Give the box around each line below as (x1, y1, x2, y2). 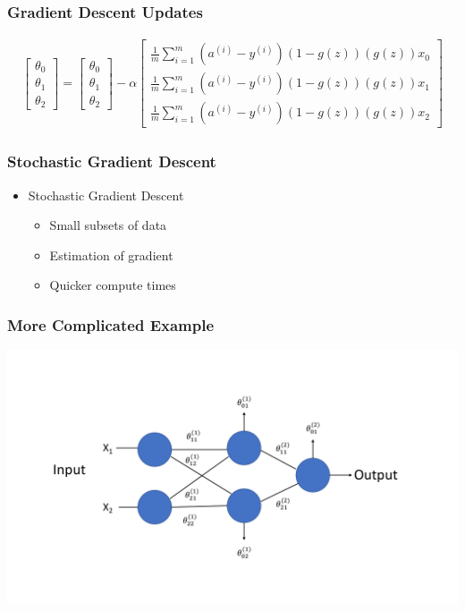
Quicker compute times (49, 276, 176, 294)
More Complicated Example (7, 313, 215, 335)
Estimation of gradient (49, 245, 173, 264)
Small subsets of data (49, 216, 167, 234)
